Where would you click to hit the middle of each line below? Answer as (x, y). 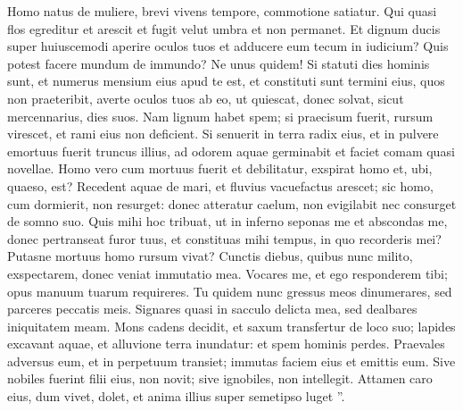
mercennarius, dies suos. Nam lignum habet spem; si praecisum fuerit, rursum (220, 116)
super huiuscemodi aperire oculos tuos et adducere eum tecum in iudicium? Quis (228, 46)
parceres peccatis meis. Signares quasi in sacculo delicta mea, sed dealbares (212, 309)
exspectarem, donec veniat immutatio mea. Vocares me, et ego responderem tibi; (227, 273)
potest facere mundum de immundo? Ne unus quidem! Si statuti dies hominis (219, 63)
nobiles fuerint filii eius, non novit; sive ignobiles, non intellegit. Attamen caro (220, 378)
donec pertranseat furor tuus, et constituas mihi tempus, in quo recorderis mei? (224, 238)
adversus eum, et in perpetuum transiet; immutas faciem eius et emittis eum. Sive (231, 361)
